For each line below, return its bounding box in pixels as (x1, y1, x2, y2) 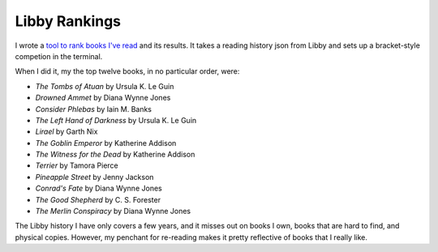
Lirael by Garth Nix (35, 126, 98, 137)
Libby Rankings (15, 12, 122, 30)
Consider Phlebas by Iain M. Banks (35, 104, 152, 113)
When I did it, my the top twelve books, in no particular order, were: (15, 66, 240, 76)
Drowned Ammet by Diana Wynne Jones (35, 93, 171, 103)
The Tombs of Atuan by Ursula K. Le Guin (35, 81, 174, 91)
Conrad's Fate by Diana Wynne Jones (35, 183, 162, 194)
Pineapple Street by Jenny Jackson (35, 172, 154, 182)
